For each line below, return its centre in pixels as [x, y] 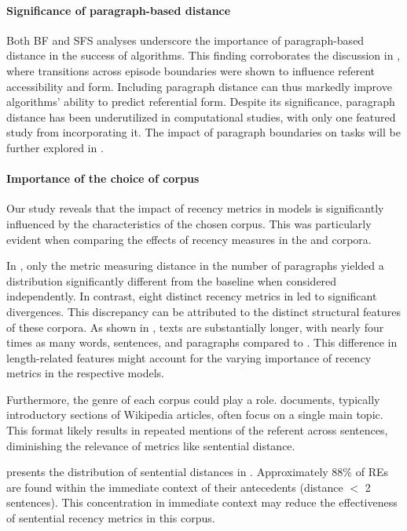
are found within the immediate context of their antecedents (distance [175, 487]
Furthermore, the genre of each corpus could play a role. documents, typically [193, 399]
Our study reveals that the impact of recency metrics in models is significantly [195, 208]
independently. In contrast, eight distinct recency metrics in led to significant [192, 296]
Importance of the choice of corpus [103, 178]
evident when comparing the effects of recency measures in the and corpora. [189, 239]
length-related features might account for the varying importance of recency [189, 357]
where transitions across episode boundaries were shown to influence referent [191, 70]
